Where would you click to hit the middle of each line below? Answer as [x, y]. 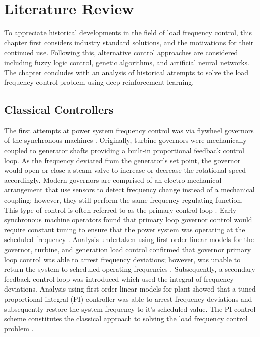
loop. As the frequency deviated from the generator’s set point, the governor [122, 160]
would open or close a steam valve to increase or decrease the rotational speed [125, 170]
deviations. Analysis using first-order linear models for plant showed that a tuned [130, 289]
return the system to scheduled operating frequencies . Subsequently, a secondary [130, 269]
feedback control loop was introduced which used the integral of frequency [119, 279]
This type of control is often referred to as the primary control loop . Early [120, 209]
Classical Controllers [59, 109]
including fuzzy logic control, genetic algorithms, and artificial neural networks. [127, 62]
